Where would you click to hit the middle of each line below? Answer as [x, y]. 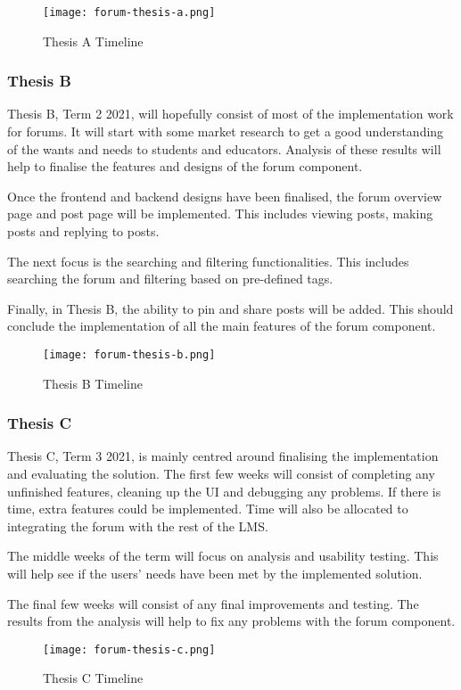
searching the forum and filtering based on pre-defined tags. [170, 279]
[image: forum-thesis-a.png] [129, 12]
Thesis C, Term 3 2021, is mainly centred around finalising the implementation [223, 456]
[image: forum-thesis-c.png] [129, 649]
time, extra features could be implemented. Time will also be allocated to [208, 509]
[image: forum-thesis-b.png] [129, 355]
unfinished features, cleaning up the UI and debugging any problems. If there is [224, 491]
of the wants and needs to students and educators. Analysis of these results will [224, 148]
